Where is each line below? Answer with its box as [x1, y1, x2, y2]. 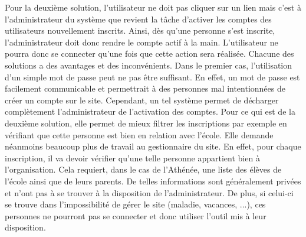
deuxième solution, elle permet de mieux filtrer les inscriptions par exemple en [5, 116, 287, 129]
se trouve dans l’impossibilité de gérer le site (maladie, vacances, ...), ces [5, 198, 266, 210]
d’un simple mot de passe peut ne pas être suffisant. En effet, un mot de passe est [5, 70, 300, 83]
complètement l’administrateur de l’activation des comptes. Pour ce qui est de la [5, 105, 295, 118]
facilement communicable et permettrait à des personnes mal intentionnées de [5, 82, 285, 95]
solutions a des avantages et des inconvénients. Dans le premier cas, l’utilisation [5, 59, 292, 71]
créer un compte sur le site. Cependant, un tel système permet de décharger [5, 93, 279, 106]
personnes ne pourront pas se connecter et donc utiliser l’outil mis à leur [5, 209, 266, 222]
